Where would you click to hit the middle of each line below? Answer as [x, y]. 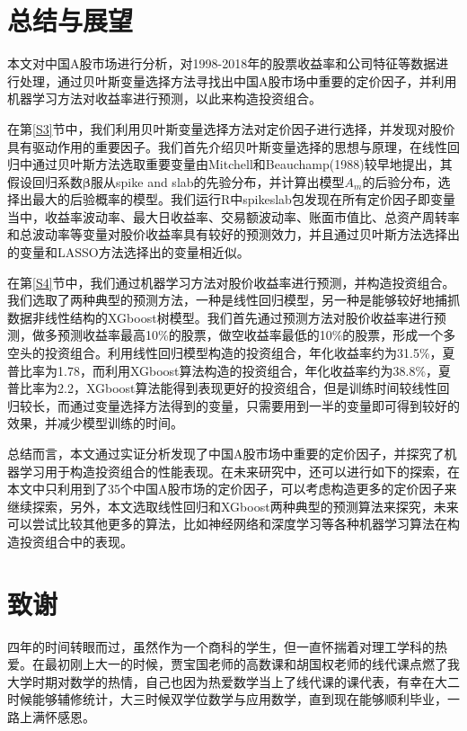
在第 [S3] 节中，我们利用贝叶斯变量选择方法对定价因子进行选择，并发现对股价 [231, 128]
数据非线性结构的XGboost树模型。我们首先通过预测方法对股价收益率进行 [220, 317]
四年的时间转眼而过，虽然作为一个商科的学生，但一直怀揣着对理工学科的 [221, 646]
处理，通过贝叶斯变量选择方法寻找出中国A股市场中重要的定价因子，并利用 [238, 80]
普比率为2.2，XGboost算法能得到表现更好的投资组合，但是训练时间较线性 [222, 388]
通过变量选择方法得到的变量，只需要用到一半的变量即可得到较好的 [264, 405]
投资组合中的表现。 [76, 541]
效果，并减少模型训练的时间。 [95, 423]
